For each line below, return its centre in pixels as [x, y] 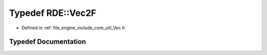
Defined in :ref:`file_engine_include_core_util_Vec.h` [74, 28]
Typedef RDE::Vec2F [53, 13]
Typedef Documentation [47, 42]
